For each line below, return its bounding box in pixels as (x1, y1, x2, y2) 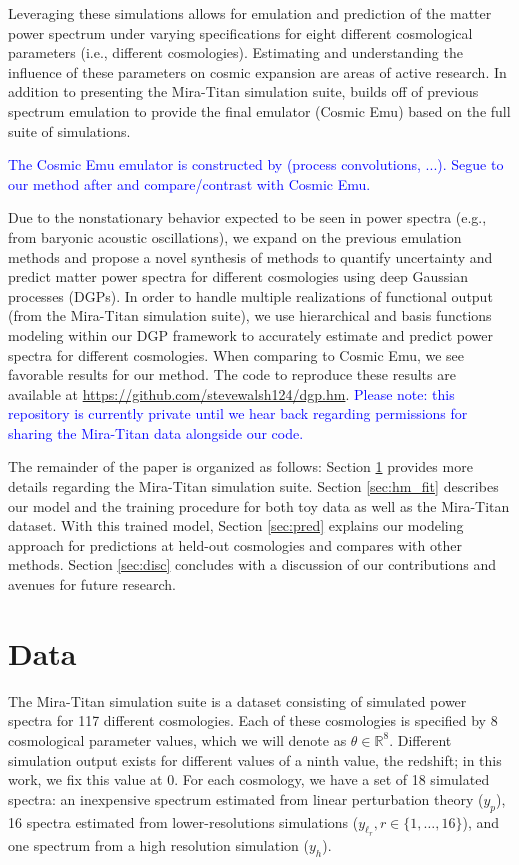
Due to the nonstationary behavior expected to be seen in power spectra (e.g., (8, 207, 487, 228)
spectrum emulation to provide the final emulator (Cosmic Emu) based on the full (8, 100, 511, 121)
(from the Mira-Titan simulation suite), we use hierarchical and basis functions (8, 305, 492, 326)
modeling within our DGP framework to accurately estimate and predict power (8, 324, 493, 345)
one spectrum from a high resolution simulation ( (8, 834, 309, 855)
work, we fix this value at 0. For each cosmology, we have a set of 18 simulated (8, 769, 490, 790)
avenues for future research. (8, 574, 176, 595)
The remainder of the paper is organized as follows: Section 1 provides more (8, 456, 473, 477)
